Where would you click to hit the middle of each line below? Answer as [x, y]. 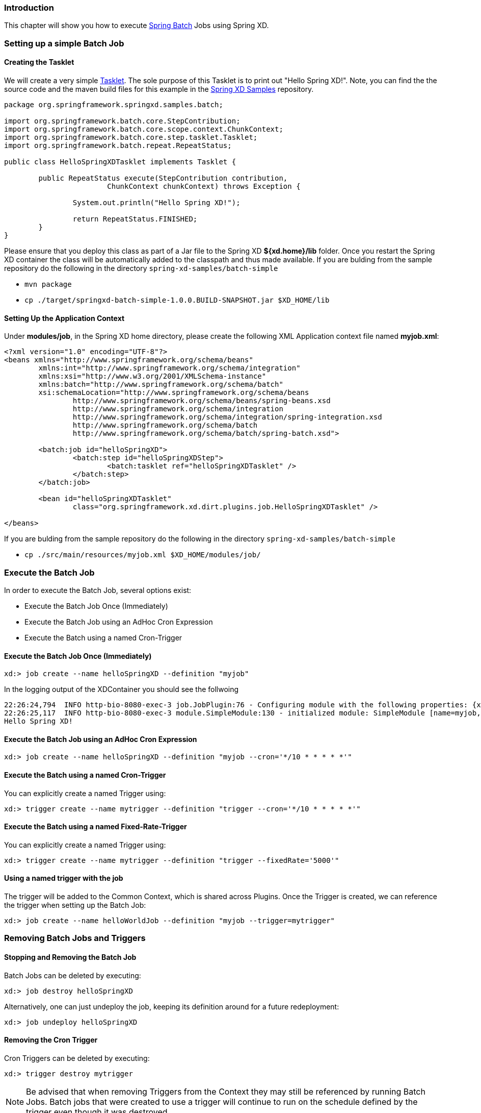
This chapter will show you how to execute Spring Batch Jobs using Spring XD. [137, 26]
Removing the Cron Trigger [51, 1040]
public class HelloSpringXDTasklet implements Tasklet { [120, 162]
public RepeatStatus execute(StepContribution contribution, [163, 178]
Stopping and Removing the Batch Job [70, 957]
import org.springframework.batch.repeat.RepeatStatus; [118, 145]
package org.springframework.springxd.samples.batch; [114, 104]
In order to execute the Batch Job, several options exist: [98, 590]
